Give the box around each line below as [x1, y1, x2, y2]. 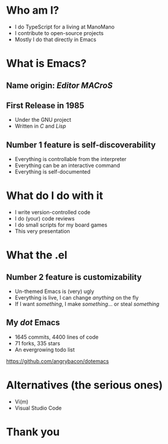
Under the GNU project [14, 116, 71, 124]
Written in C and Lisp [14, 122, 66, 130]
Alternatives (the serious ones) [6, 379, 163, 392]
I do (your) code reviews [14, 215, 75, 222]
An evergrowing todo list [14, 346, 75, 353]
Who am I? [6, 4, 59, 17]
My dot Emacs [6, 317, 61, 328]
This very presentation [14, 228, 70, 235]
